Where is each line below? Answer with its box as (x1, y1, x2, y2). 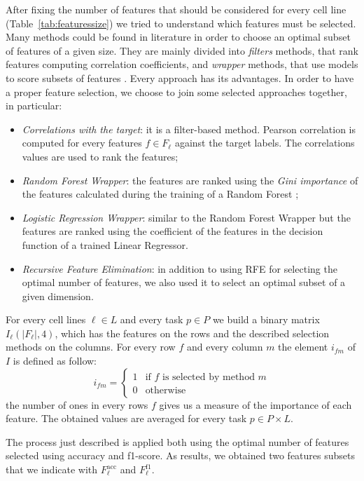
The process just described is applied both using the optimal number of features (6, 434, 349, 449)
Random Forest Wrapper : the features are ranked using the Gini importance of (22, 172, 358, 187)
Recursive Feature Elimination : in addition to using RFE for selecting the (22, 261, 337, 276)
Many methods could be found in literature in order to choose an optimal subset (6, 29, 351, 44)
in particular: (6, 98, 62, 113)
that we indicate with (6, 462, 98, 477)
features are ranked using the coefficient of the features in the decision (22, 224, 323, 238)
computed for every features (22, 135, 142, 150)
